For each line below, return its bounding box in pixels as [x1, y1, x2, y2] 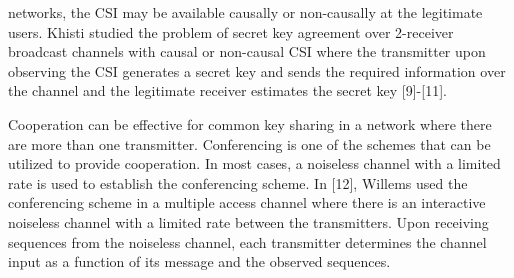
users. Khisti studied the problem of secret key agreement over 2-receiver [8, 21, 454, 42]
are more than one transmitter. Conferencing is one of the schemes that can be [8, 133, 491, 154]
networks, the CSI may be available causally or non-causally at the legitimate [8, 2, 483, 22]
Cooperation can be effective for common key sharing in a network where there [8, 113, 492, 134]
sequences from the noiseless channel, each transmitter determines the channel [8, 231, 487, 252]
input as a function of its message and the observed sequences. [8, 251, 391, 272]
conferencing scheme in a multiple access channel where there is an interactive [8, 192, 486, 213]
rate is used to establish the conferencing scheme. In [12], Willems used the [8, 172, 468, 193]
